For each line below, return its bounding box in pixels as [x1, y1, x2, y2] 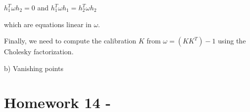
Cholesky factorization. [4, 46, 74, 57]
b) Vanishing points [4, 63, 63, 73]
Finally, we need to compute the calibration [4, 36, 137, 46]
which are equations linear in [4, 19, 92, 29]
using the [218, 36, 246, 46]
